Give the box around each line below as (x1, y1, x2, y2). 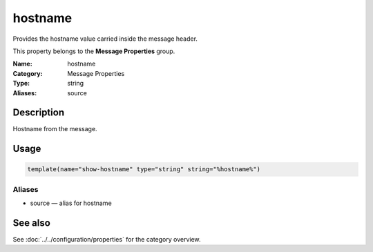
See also (12, 217, 51, 229)
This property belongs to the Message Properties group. (12, 47, 175, 55)
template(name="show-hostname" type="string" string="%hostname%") (27, 166, 261, 173)
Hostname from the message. (12, 125, 97, 133)
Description (12, 107, 65, 119)
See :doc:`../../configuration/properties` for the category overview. (12, 235, 201, 244)
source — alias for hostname (30, 199, 112, 207)
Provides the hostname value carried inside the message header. (12, 35, 198, 43)
